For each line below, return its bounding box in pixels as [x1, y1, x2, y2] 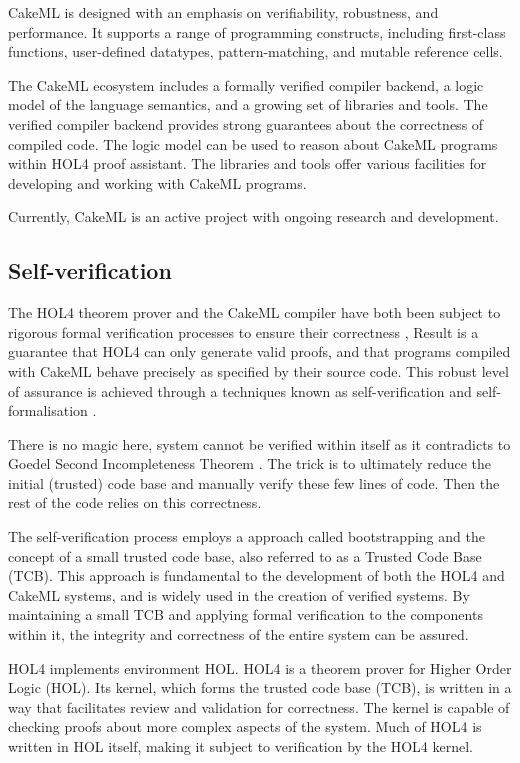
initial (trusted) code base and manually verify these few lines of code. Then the [8, 472, 500, 493]
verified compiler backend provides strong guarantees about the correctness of [8, 113, 484, 134]
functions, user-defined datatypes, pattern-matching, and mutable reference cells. [8, 41, 503, 62]
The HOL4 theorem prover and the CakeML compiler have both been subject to [8, 302, 501, 323]
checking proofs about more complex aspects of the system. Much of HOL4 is [8, 716, 482, 737]
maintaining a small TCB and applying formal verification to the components [8, 604, 483, 625]
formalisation [8, 400, 88, 421]
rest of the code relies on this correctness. [8, 492, 262, 513]
